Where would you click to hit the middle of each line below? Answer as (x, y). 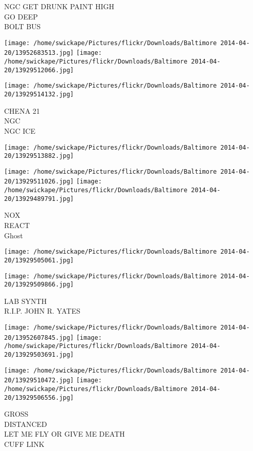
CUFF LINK (24, 444)
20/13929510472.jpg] (39, 381)
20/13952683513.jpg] (39, 53)
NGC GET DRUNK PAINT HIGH (59, 6)
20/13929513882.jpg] (39, 156)
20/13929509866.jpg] (39, 285)
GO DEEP (21, 16)
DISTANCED (26, 424)
